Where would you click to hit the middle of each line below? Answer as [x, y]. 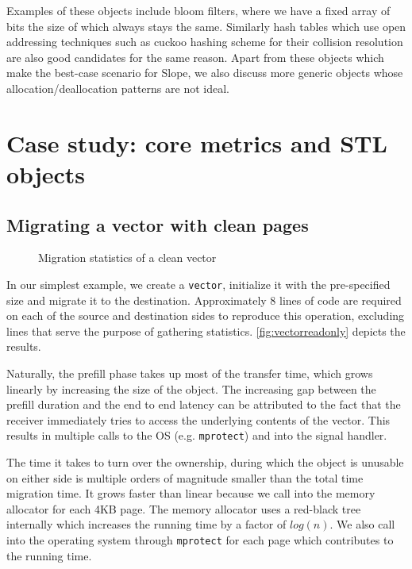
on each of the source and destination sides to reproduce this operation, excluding [206, 315]
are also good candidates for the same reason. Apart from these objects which [195, 57]
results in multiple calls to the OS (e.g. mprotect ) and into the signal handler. [197, 435]
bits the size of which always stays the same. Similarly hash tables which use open [206, 26]
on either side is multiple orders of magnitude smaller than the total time [185, 477]
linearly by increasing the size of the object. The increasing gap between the [191, 388]
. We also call [362, 524]
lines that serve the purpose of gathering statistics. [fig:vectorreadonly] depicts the [206, 331]
